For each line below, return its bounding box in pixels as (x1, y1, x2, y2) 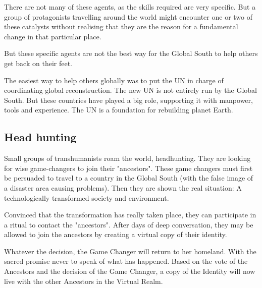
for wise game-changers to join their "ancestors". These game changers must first (4, 162, 253, 173)
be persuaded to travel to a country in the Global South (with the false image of (4, 172, 253, 183)
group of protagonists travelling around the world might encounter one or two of (4, 11, 253, 22)
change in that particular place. (4, 31, 101, 41)
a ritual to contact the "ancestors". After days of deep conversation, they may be (4, 219, 253, 229)
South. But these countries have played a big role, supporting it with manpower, (4, 94, 253, 105)
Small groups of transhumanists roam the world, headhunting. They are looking (4, 153, 251, 163)
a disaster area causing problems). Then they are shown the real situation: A (4, 182, 242, 193)
